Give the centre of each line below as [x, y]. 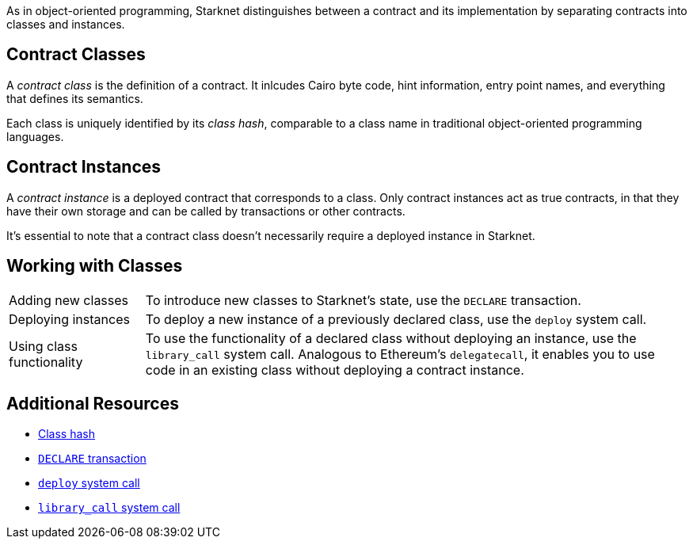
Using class [43, 346]
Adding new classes [69, 300]
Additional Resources [93, 403]
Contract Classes [76, 55]
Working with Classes [95, 266]
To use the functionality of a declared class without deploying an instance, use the [391, 338]
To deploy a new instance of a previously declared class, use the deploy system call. [396, 319]
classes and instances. [66, 24]
